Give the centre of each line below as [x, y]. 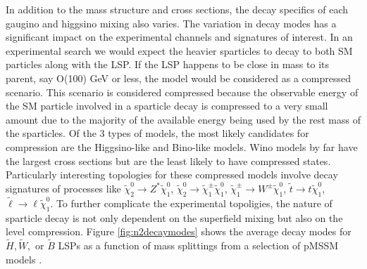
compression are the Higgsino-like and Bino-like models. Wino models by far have [182, 146]
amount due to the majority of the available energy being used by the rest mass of [183, 119]
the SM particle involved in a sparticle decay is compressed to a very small [167, 106]
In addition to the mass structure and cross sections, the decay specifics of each [177, 9]
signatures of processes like [63, 188]
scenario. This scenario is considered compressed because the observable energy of [182, 92]
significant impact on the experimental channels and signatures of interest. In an [179, 37]
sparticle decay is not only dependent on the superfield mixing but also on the [174, 217]
